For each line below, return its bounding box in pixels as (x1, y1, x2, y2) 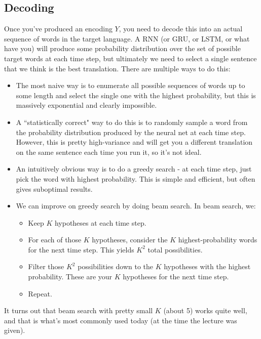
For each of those (28, 234, 82, 245)
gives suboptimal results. (16, 183, 93, 194)
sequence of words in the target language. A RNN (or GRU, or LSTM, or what (4, 33, 250, 44)
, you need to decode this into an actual (119, 23, 243, 34)
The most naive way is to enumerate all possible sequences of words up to (16, 80, 245, 91)
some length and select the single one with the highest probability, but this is (16, 90, 256, 100)
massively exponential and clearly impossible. (16, 100, 157, 110)
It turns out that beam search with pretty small (4, 305, 153, 316)
